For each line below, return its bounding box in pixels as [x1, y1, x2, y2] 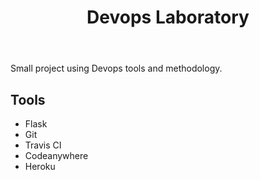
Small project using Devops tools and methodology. [10, 62, 223, 75]
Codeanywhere [24, 150, 89, 161]
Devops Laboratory [86, 6, 250, 29]
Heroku [24, 161, 56, 172]
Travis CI [24, 139, 62, 151]
